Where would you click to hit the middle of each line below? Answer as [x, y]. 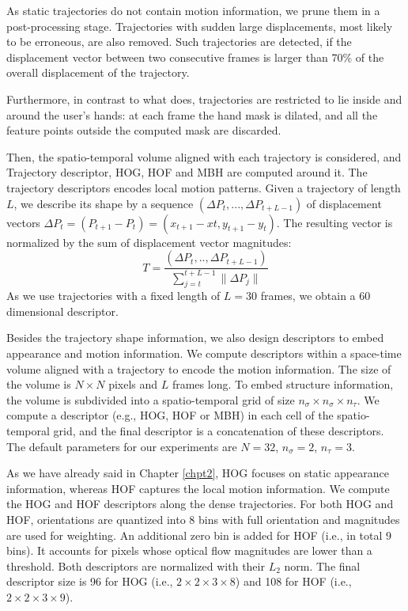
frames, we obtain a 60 [315, 296]
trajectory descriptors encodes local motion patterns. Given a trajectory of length [204, 187]
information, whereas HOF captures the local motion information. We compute [198, 488]
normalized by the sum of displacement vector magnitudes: [149, 242]
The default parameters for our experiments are [122, 446]
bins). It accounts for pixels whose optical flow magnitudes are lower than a [189, 550]
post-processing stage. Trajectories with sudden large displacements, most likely [200, 26]
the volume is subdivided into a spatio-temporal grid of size [151, 399]
